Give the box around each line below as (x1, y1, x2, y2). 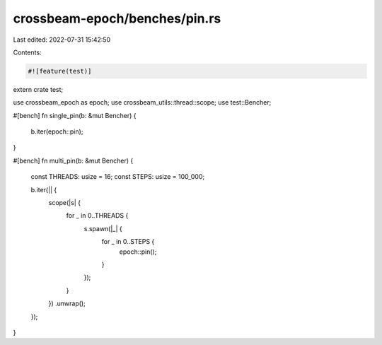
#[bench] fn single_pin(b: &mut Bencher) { (13, 111, 137, 119)
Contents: (13, 48, 42, 57)
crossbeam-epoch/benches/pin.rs (13, 11, 221, 26)
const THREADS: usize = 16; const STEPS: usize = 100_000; (30, 172, 205, 181)
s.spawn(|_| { (83, 224, 123, 233)
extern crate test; (13, 85, 64, 93)
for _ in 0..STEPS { (101, 238, 155, 246)
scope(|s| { (48, 199, 81, 207)
